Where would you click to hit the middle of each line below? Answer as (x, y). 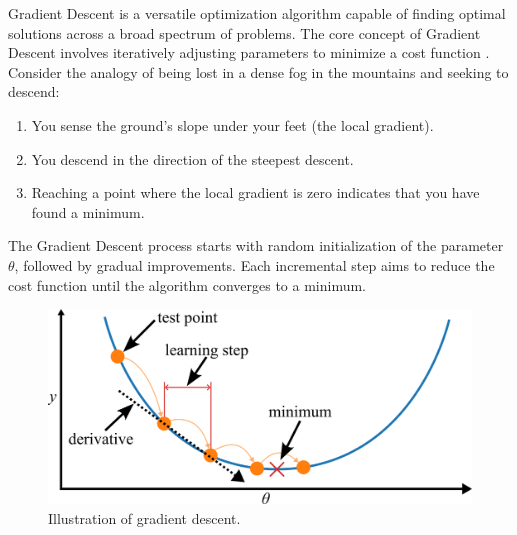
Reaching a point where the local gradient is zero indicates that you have (255, 192)
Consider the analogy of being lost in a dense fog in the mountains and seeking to (258, 71)
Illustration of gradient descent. (144, 517)
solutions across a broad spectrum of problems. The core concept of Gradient (244, 32)
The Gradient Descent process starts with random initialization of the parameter (256, 245)
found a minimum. (88, 211)
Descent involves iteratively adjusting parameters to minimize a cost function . (249, 52)
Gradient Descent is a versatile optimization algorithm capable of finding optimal (257, 13)
